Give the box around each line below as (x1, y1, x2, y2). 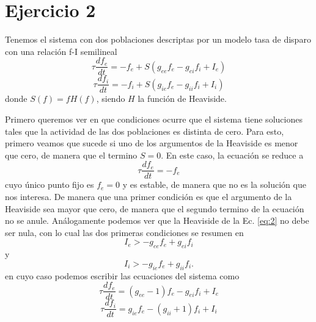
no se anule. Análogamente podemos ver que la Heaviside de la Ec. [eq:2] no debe (5, 214, 309, 227)
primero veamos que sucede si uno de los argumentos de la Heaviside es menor (5, 137, 298, 149)
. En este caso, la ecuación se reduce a (161, 148, 304, 161)
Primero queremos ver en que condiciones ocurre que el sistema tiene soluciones (5, 113, 303, 126)
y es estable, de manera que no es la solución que (122, 178, 306, 191)
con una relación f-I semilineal (5, 45, 117, 57)
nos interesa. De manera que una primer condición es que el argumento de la (5, 190, 292, 203)
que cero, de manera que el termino (5, 148, 138, 161)
